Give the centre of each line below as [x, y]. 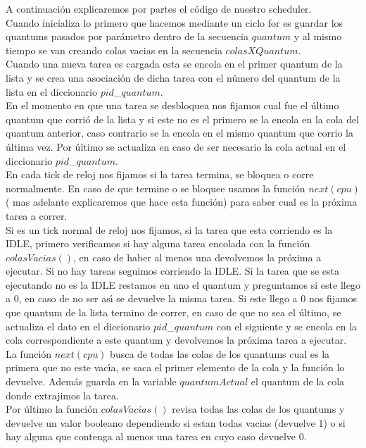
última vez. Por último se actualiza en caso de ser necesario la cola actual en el [176, 146]
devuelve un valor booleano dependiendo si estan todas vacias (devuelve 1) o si [176, 422]
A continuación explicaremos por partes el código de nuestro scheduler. [159, 8]
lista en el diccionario [52, 91]
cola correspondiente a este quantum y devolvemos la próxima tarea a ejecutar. [176, 340]
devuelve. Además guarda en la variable [91, 381]
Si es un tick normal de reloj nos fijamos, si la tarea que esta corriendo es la [169, 229]
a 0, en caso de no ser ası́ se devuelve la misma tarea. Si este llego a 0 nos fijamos [182, 298]
